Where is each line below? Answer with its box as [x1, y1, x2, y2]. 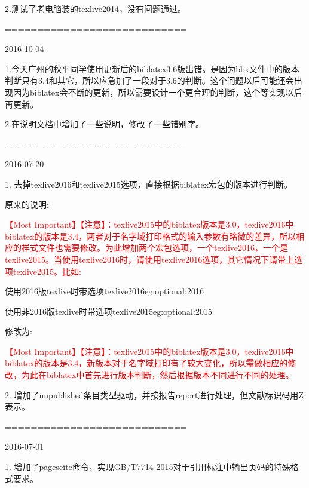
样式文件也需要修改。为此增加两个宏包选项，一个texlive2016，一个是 [21, 241, 289, 254]
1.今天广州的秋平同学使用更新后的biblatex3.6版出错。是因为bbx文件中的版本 [5, 62, 299, 75]
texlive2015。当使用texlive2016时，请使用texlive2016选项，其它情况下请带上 [5, 253, 295, 265]
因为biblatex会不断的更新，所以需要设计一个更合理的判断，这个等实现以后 [13, 85, 302, 98]
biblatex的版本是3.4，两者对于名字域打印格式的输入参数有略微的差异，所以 [5, 229, 296, 242]
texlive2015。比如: [13, 265, 81, 277]
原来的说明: [5, 198, 49, 210]
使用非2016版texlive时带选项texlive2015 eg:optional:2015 [5, 305, 212, 317]
